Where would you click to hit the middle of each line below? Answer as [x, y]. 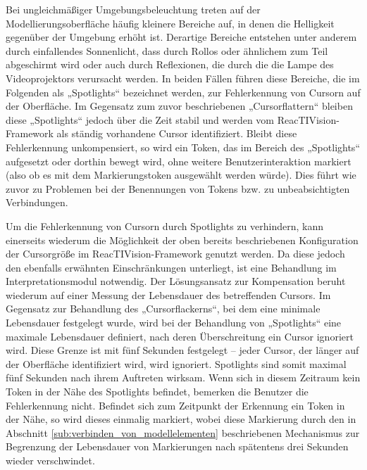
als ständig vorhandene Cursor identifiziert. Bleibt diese [177, 133]
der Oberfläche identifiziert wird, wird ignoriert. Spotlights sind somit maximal [176, 363]
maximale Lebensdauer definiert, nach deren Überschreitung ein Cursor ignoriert [180, 336]
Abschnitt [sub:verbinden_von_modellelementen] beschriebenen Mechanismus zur [183, 432]
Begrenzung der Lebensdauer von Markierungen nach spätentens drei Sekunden [177, 446]
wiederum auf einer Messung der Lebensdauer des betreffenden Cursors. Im [168, 294]
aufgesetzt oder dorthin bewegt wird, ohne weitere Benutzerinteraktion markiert [179, 161]
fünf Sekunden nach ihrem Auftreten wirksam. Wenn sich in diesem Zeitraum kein [183, 377]
